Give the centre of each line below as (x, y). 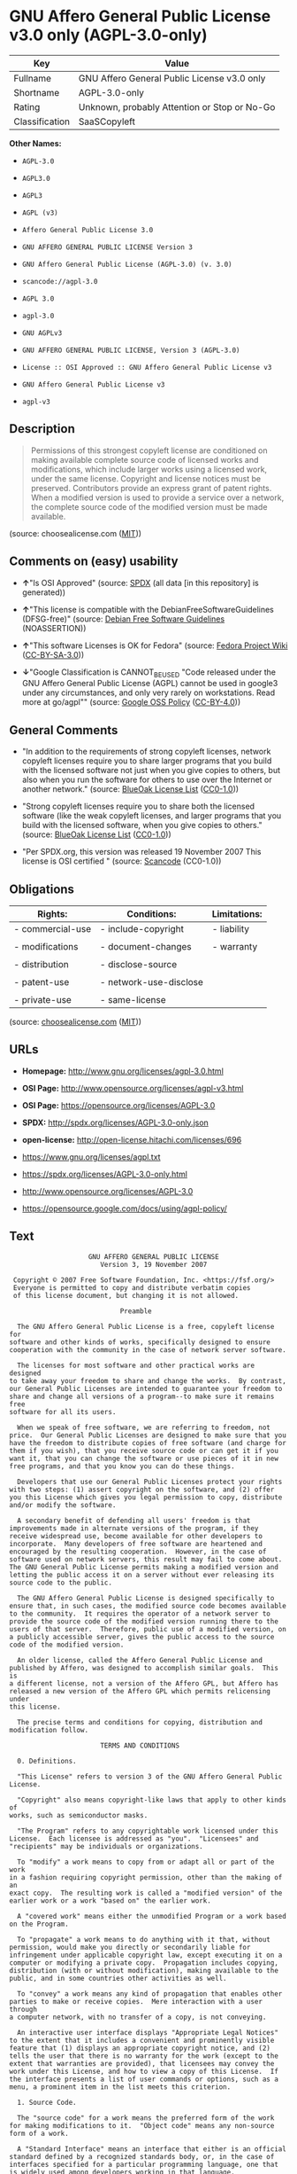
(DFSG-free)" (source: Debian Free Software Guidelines (123, 619)
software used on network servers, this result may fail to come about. (146, 1559)
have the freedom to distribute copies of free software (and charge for (148, 1443)
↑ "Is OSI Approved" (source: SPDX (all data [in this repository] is (140, 583)
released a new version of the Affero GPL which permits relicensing (140, 1691)
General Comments (64, 730)
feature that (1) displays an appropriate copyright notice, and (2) (140, 2048)
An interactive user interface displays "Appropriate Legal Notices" (148, 2032)
